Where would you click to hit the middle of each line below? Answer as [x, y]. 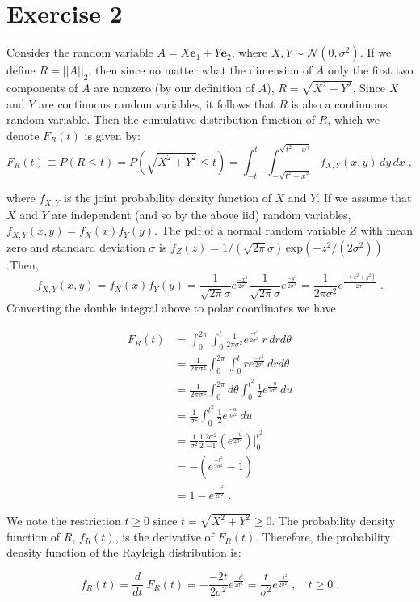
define [21, 70]
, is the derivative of [164, 536]
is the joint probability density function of [168, 198]
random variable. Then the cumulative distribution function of [161, 119]
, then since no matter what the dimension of [200, 70]
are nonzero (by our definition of [174, 88]
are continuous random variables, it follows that [157, 103]
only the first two [371, 70]
